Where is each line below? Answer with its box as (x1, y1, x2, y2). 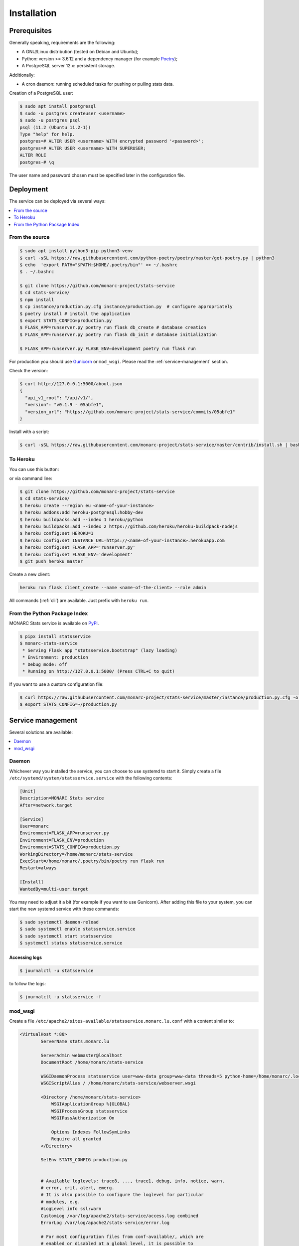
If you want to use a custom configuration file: (9, 681, 104, 687)
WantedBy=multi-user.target (19, 886, 88, 892)
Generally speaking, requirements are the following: (9, 40, 116, 46)
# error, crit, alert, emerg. (40, 1185, 115, 1191)
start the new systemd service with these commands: (9, 906, 120, 912)
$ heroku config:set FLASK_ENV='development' (19, 551, 133, 557)
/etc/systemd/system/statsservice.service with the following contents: (9, 775, 172, 781)
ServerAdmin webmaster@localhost (40, 1052, 123, 1058)
